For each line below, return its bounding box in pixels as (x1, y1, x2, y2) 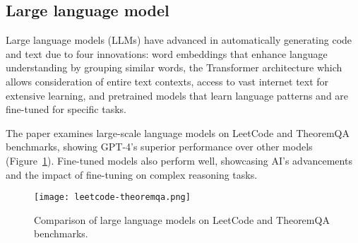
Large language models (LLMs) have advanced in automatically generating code (6, 32, 352, 47)
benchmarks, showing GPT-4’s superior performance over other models (6, 139, 313, 154)
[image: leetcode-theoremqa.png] (34, 192, 191, 203)
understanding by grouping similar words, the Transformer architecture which (6, 60, 342, 75)
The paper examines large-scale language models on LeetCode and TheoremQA (6, 125, 350, 140)
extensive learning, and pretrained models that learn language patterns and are (6, 88, 349, 102)
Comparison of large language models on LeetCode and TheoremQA (34, 212, 330, 227)
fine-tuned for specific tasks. (6, 102, 126, 117)
